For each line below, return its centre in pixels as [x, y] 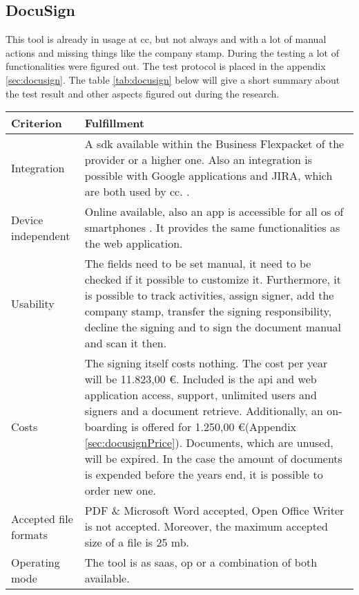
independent [41, 235]
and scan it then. [126, 343]
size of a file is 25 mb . [137, 542]
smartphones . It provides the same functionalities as [212, 228]
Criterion [37, 123]
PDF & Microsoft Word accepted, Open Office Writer [214, 511]
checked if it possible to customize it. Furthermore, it [213, 280]
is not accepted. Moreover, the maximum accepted [206, 527]
